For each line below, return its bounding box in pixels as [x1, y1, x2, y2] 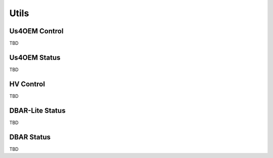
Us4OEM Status [9, 53, 61, 62]
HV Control [9, 80, 45, 88]
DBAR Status [9, 133, 51, 141]
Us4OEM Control [9, 27, 64, 35]
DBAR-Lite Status [9, 106, 66, 115]
